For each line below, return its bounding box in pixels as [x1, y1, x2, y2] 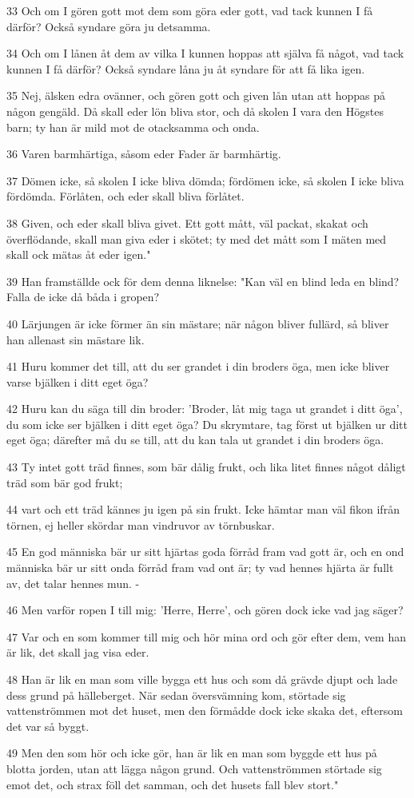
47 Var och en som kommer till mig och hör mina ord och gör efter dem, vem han [6, 628, 406, 645]
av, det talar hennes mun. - [6, 574, 140, 591]
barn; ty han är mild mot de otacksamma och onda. [6, 118, 260, 135]
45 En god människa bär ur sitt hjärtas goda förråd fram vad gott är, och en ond [6, 543, 404, 560]
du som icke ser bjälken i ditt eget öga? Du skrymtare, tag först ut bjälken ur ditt [6, 415, 408, 432]
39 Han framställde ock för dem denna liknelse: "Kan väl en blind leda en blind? [6, 272, 400, 289]
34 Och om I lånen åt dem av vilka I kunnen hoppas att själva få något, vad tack [6, 45, 404, 62]
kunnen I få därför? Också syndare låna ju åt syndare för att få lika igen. [6, 60, 365, 77]
